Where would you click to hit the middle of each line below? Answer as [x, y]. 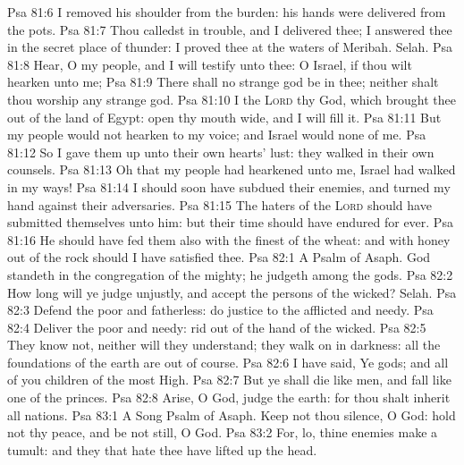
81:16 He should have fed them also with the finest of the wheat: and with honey [229, 239]
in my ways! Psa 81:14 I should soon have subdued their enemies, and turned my [229, 186]
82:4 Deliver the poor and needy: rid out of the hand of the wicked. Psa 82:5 [217, 327]
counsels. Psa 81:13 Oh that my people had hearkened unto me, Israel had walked [232, 169]
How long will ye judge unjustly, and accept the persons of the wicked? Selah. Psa [232, 292]
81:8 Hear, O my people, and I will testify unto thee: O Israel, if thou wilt [210, 64]
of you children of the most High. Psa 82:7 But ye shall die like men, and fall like [229, 380]
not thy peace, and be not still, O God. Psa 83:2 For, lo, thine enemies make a [223, 432]
